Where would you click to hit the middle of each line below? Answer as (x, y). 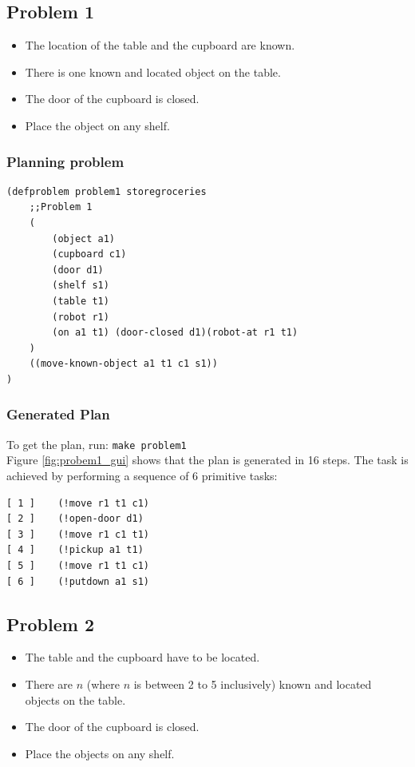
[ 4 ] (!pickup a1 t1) (75, 550)
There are (49, 684)
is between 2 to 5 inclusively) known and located (253, 684)
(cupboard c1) (89, 254)
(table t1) (81, 301)
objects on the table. (75, 699)
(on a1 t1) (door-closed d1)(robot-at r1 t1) (175, 333)
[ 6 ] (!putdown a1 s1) (78, 581)
